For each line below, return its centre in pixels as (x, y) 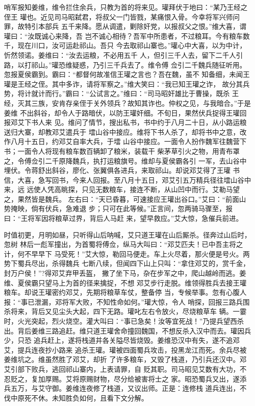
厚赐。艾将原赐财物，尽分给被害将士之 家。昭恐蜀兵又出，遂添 (146, 378)
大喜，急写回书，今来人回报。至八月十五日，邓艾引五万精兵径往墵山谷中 (134, 179)
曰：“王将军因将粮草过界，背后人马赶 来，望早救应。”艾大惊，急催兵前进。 (123, 218)
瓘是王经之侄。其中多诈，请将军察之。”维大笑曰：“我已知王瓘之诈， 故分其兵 (127, 84)
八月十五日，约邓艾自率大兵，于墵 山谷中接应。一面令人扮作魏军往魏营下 (128, 141)
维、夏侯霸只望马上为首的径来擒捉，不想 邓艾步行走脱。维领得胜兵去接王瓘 (125, 282)
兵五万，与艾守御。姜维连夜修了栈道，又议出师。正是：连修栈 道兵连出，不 (125, 388)
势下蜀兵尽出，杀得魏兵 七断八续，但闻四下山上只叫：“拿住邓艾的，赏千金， (127, 263)
